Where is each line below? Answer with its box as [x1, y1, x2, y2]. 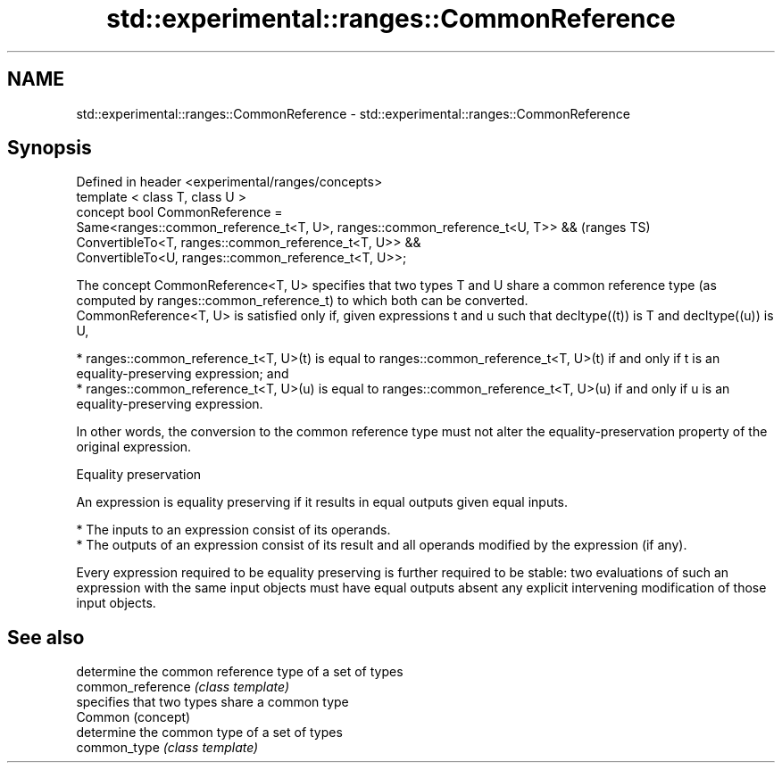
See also [7, 625, 85, 649]
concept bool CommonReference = [76, 204, 283, 220]
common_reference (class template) [76, 679, 289, 695]
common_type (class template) [76, 740, 259, 756]
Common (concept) [76, 709, 191, 725]
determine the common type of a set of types [76, 724, 343, 741]
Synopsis [7, 137, 92, 160]
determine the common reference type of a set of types [76, 664, 403, 680]
